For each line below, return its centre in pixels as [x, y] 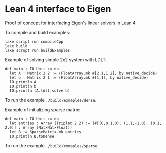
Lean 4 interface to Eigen [58, 9]
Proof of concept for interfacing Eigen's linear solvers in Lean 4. [71, 23]
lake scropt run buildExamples [38, 50]
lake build [16, 46]
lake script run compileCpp [34, 42]
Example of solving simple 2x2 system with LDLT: [56, 60]
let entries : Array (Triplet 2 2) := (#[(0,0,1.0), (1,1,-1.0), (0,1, [86, 123]
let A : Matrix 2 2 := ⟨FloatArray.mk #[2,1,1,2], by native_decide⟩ [83, 73]
